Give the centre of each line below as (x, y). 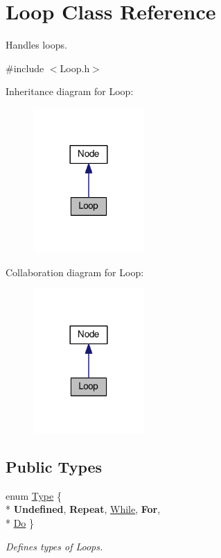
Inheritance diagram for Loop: (70, 91)
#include (25, 68)
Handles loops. (36, 45)
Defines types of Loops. (54, 546)
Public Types (54, 467)
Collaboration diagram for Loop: (75, 272)
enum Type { (34, 495)
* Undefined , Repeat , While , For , (83, 509)
